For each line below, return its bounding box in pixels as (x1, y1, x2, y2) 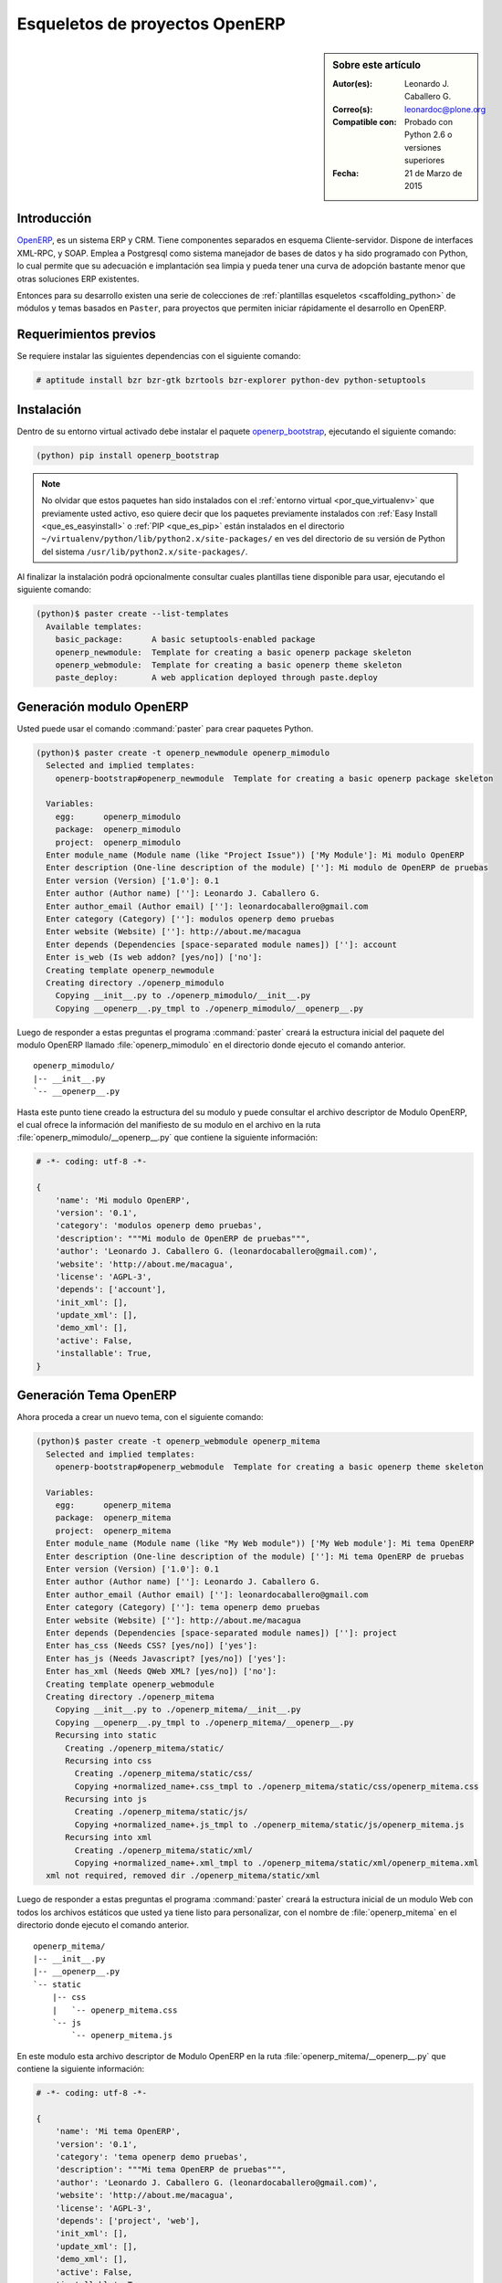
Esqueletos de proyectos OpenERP (16, 14, 287, 34)
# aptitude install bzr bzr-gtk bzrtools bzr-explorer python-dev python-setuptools (36, 375, 426, 385)
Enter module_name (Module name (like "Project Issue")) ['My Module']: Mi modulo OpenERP (46, 850, 465, 860)
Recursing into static (55, 1731, 157, 1741)
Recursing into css (65, 1755, 152, 1766)
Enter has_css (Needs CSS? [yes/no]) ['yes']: (46, 1640, 258, 1651)
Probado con (404, 116, 454, 127)
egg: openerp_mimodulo (55, 811, 182, 822)
